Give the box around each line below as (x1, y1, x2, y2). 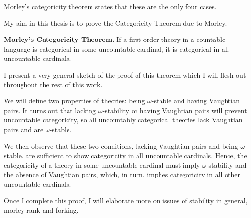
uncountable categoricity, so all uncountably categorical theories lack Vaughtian (4, 115, 243, 125)
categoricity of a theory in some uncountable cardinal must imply (4, 159, 200, 170)
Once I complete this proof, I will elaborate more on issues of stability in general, (4, 195, 248, 205)
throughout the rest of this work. (4, 79, 103, 89)
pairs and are (4, 124, 44, 134)
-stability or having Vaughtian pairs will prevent (102, 105, 247, 115)
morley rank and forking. (4, 205, 79, 215)
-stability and (206, 159, 247, 170)
